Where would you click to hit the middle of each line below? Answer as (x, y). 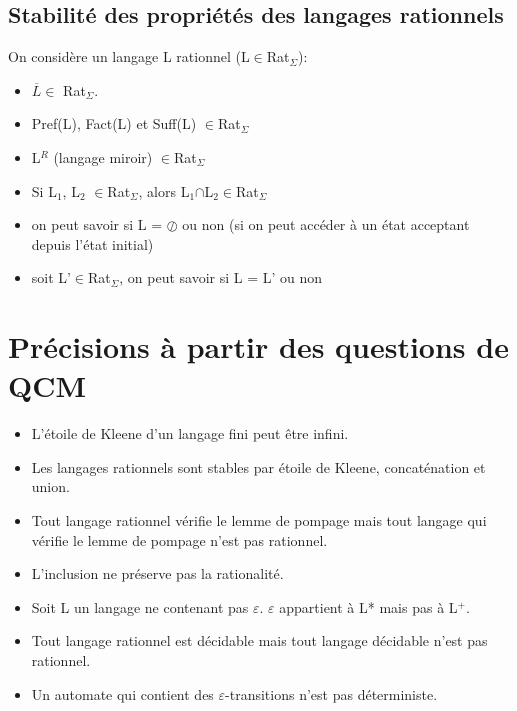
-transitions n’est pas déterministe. (331, 693)
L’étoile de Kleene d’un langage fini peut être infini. (190, 433)
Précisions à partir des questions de (258, 346)
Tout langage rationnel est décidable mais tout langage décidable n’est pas (259, 640)
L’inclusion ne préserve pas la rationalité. (157, 573)
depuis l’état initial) (92, 243)
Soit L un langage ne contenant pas (140, 606)
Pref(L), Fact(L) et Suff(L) (114, 123)
